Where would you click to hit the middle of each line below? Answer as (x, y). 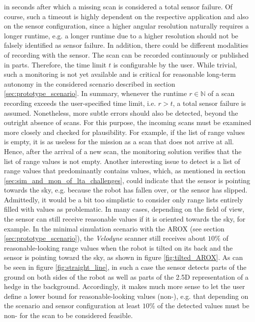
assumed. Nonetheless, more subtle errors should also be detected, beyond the (121, 113)
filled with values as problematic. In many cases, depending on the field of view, (124, 209)
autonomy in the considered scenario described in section (90, 83)
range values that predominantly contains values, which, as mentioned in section (125, 171)
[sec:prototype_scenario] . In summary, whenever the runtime (96, 93)
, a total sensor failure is (209, 103)
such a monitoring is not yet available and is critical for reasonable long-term (120, 74)
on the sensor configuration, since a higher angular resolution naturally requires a (127, 26)
